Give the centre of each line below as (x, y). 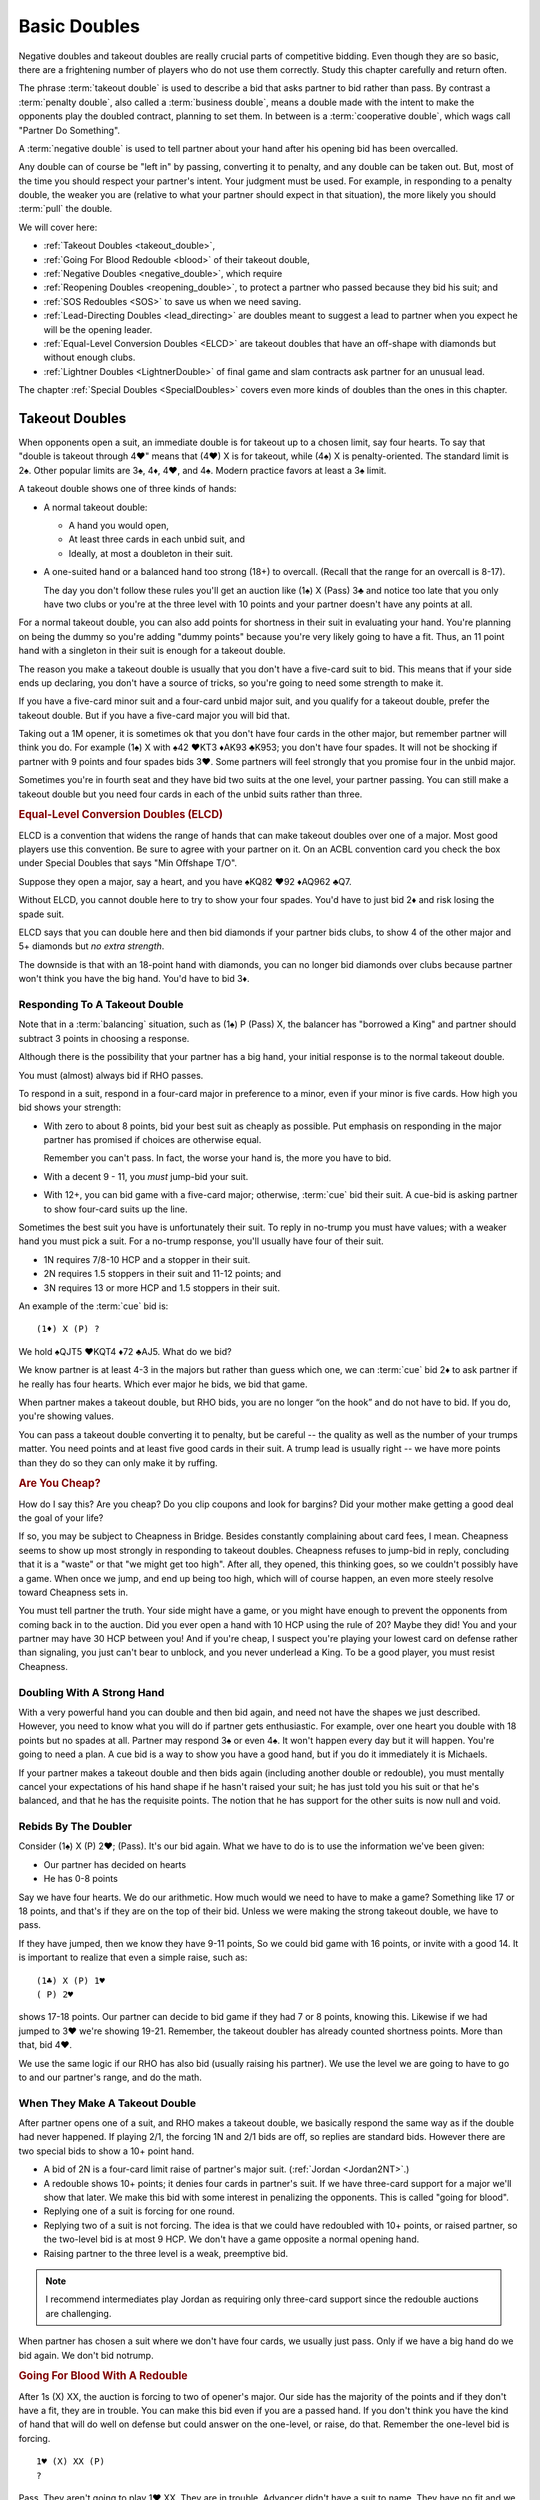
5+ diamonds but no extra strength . (91, 946)
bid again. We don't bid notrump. (86, 2355)
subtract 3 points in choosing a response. (104, 1038)
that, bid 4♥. (45, 2045)
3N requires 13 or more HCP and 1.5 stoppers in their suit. (161, 1287)
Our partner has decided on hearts (115, 1864)
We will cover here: (58, 227)
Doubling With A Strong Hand (91, 1692)
